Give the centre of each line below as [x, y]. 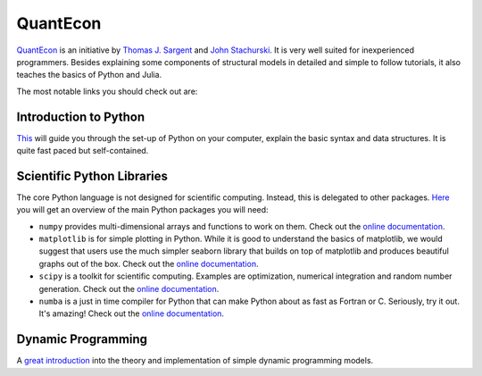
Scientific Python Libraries [92, 175]
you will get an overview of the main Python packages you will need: [142, 210]
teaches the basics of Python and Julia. [89, 75]
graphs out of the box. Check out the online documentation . [149, 263]
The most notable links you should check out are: [107, 91]
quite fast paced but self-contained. [83, 151]
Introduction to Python [81, 117]
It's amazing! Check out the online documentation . [132, 313]
